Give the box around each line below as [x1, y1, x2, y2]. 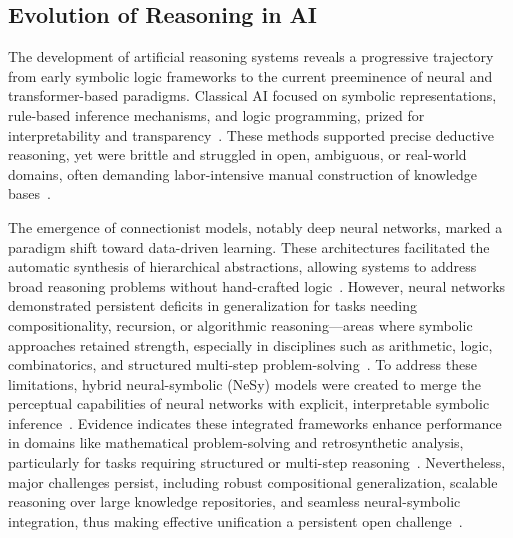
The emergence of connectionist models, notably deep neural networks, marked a [8, 216, 503, 237]
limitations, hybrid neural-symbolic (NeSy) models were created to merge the [8, 373, 481, 394]
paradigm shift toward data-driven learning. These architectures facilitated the [8, 236, 490, 257]
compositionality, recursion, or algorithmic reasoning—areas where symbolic [8, 314, 473, 335]
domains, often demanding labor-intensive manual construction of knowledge [8, 163, 477, 184]
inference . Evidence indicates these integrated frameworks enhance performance [8, 412, 502, 433]
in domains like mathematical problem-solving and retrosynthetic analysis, [8, 432, 464, 453]
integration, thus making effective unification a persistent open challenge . [8, 510, 463, 531]
